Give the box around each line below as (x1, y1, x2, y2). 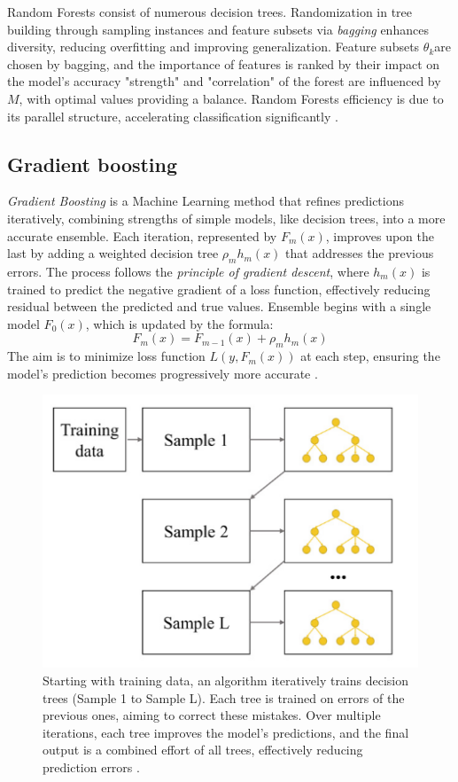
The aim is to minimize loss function (7, 347, 206, 365)
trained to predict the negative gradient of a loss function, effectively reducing (7, 279, 431, 298)
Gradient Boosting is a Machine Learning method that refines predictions (7, 192, 404, 210)
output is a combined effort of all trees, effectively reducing (43, 740, 363, 759)
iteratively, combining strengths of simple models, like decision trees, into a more (7, 208, 446, 227)
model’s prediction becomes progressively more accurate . (7, 364, 318, 382)
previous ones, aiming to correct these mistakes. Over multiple (43, 706, 381, 724)
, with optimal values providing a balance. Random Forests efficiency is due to (19, 89, 444, 107)
